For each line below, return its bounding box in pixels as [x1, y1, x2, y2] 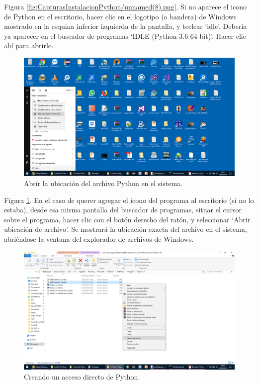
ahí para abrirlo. [4, 40, 54, 51]
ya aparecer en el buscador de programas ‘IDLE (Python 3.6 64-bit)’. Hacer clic [4, 30, 246, 41]
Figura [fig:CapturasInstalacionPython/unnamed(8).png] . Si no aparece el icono [4, 1, 247, 11]
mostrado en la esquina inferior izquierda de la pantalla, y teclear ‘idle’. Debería [4, 21, 247, 31]
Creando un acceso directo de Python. [24, 371, 140, 382]
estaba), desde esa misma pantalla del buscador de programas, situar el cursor [4, 204, 242, 215]
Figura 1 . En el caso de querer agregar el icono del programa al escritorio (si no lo [4, 194, 254, 205]
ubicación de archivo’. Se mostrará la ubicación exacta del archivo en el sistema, [4, 224, 247, 234]
